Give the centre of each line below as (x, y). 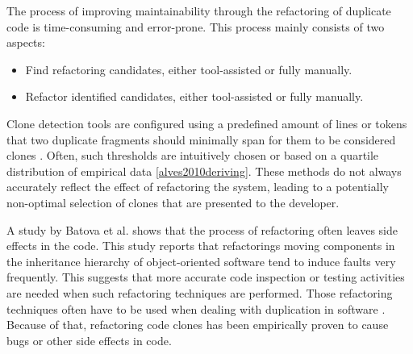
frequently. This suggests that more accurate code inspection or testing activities (206, 277)
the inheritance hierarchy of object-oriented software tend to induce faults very (201, 261)
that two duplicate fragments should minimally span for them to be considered (201, 139)
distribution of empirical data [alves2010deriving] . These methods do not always (204, 171)
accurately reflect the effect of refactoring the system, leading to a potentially (198, 187)
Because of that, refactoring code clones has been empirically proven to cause (198, 325)
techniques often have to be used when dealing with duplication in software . (196, 308)
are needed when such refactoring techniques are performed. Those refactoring (200, 292)
